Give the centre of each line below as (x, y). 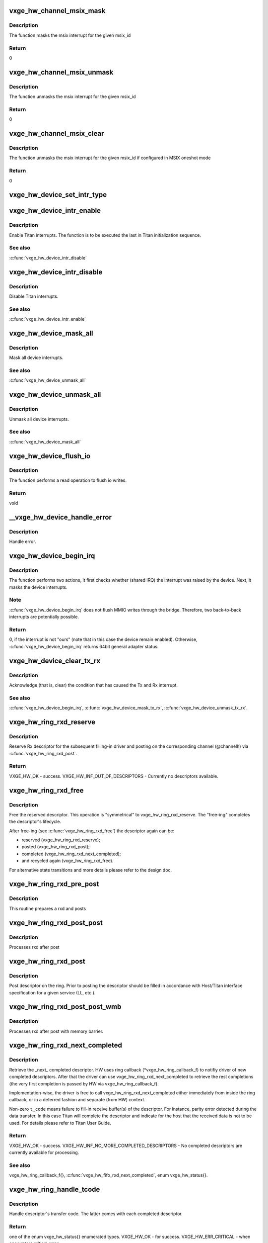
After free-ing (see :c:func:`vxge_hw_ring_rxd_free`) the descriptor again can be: (92, 831)
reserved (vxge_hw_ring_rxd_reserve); (61, 840)
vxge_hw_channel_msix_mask (57, 11)
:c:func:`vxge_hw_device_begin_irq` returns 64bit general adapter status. (84, 646)
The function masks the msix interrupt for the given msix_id (70, 35)
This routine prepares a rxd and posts (48, 908)
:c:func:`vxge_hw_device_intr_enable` (48, 319)
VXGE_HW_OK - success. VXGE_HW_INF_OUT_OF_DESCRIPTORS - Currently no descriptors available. (114, 776)
